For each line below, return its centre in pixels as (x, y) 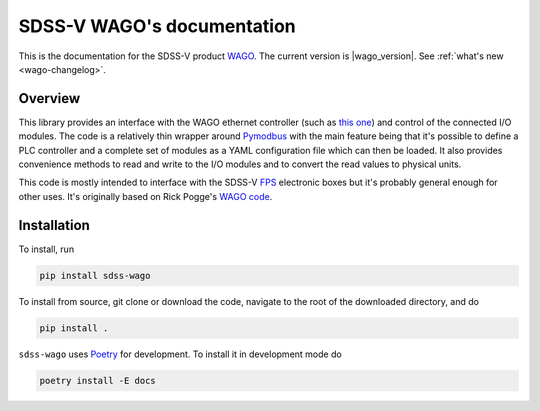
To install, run (46, 249)
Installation (54, 225)
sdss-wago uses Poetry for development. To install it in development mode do (180, 354)
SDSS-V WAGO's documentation (157, 26)
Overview (49, 98)
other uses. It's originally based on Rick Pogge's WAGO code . (145, 196)
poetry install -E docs (98, 380)
